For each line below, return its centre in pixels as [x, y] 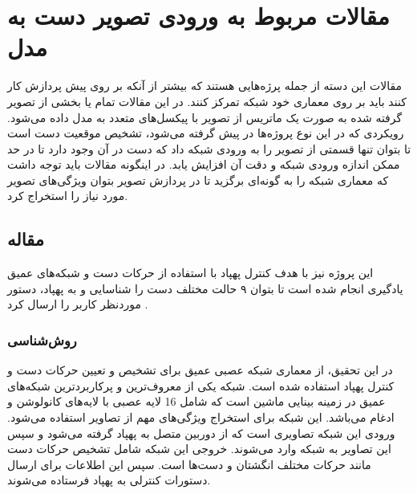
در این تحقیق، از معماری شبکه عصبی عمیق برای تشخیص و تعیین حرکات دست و [200, 370]
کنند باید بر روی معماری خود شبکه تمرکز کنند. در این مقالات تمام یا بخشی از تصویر [207, 101]
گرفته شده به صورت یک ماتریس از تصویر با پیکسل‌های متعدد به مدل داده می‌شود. [205, 117]
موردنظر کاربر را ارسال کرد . [78, 304]
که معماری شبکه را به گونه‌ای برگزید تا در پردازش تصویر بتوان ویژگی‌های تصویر [198, 180]
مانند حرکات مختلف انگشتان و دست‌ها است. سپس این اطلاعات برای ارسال [189, 464]
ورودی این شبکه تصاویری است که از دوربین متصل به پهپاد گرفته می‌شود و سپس [201, 433]
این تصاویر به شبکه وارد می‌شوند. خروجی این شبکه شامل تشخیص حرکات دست [199, 449]
